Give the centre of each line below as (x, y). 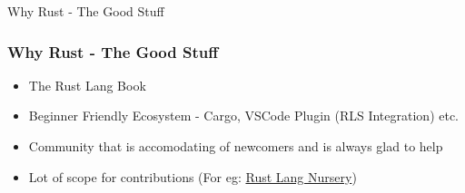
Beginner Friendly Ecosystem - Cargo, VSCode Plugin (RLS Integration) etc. (244, 116)
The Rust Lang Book (87, 85)
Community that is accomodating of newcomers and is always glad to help (236, 146)
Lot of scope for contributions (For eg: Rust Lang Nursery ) (193, 176)
